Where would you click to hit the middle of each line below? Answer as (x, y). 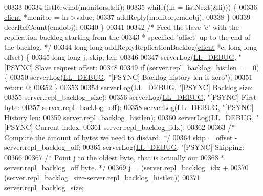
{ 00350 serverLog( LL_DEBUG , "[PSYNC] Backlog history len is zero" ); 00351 (128, 77)
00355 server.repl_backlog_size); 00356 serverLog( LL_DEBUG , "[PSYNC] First (130, 97)
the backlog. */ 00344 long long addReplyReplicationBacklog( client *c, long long (131, 47)
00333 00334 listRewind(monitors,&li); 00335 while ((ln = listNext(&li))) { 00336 (131, 7)
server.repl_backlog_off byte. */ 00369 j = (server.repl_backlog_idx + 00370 (126, 167)
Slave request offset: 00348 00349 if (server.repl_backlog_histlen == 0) (147, 67)
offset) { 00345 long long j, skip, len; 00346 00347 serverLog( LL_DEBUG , (120, 57)
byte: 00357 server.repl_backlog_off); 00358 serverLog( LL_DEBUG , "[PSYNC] (129, 107)
